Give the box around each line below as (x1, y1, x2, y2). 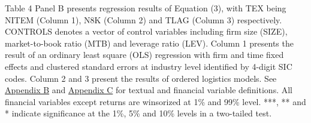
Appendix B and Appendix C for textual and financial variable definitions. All (5, 84, 292, 96)
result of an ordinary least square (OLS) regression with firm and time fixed (5, 48, 284, 61)
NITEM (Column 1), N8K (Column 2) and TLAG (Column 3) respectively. (5, 13, 282, 26)
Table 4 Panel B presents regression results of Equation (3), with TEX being (5, 2, 286, 14)
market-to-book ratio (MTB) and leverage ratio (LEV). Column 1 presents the (5, 36, 294, 49)
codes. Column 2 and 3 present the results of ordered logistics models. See (5, 72, 277, 84)
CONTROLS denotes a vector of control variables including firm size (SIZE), (5, 25, 288, 38)
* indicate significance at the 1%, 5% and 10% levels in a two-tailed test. (5, 107, 272, 119)
